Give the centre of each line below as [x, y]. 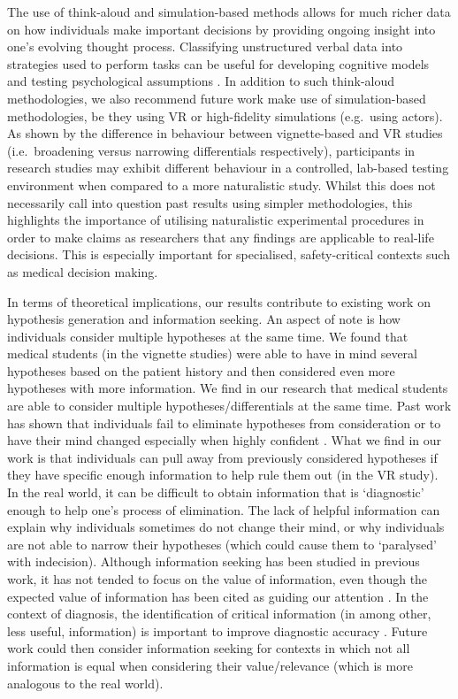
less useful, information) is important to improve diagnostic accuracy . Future [218, 630]
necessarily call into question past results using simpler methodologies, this [210, 202]
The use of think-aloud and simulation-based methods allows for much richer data [229, 12]
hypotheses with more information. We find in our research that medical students [228, 388]
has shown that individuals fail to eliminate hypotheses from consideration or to [224, 422]
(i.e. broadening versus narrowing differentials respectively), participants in [211, 150]
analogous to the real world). [85, 683]
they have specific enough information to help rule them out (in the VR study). [223, 475]
